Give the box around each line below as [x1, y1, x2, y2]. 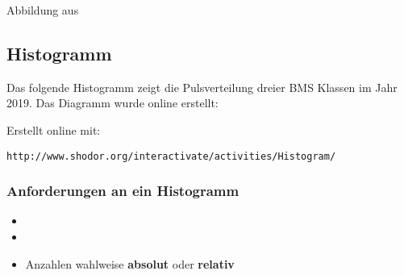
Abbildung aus [6, 2, 79, 18]
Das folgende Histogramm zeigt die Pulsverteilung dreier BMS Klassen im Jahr [6, 78, 398, 95]
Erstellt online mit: [6, 121, 101, 138]
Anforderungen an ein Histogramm [6, 181, 239, 201]
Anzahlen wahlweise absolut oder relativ [25, 255, 235, 272]
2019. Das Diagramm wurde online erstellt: [6, 94, 219, 111]
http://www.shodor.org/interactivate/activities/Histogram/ [6, 150, 336, 162]
